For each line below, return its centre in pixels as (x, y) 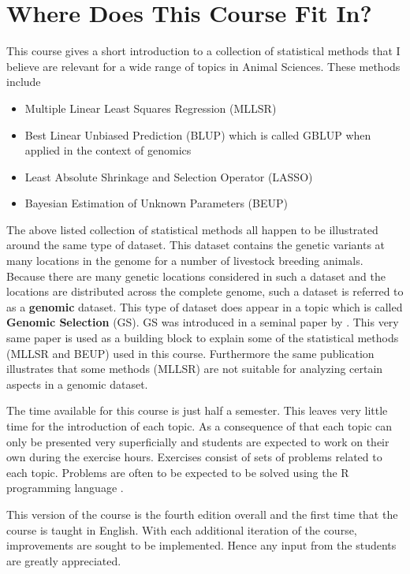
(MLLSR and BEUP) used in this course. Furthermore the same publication (190, 353)
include (24, 82)
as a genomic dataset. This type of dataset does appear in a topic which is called (205, 306)
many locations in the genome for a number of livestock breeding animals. (185, 261)
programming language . (65, 488)
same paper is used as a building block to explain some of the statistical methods (203, 338)
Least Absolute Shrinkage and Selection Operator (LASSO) (169, 176)
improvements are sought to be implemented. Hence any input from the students (201, 545)
